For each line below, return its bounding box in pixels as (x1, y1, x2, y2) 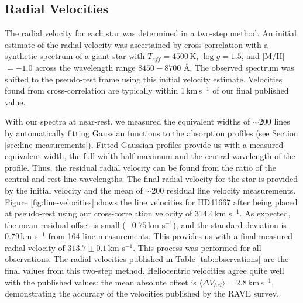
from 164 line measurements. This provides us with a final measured (48, 230, 292, 242)
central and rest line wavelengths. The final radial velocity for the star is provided (5, 173, 298, 185)
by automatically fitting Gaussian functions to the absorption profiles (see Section (5, 126, 298, 139)
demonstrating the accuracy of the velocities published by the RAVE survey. (5, 287, 278, 299)
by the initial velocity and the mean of (5, 184, 143, 196)
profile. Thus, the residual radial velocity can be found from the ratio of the (5, 161, 276, 173)
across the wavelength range (35, 61, 136, 73)
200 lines (259, 115, 290, 128)
